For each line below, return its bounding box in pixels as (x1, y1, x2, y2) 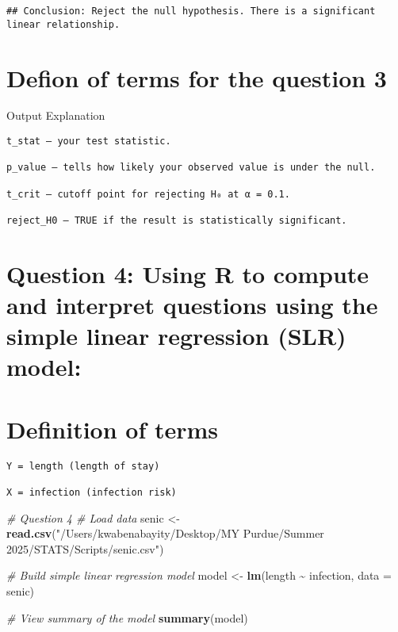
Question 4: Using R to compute (6, 257, 369, 289)
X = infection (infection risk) (6, 487, 177, 498)
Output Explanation (6, 107, 105, 124)
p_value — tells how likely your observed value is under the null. (6, 162, 376, 174)
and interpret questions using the (6, 289, 378, 320)
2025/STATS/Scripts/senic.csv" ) (6, 540, 164, 557)
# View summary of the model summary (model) (6, 609, 248, 626)
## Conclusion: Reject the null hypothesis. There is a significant (6, 6, 376, 17)
